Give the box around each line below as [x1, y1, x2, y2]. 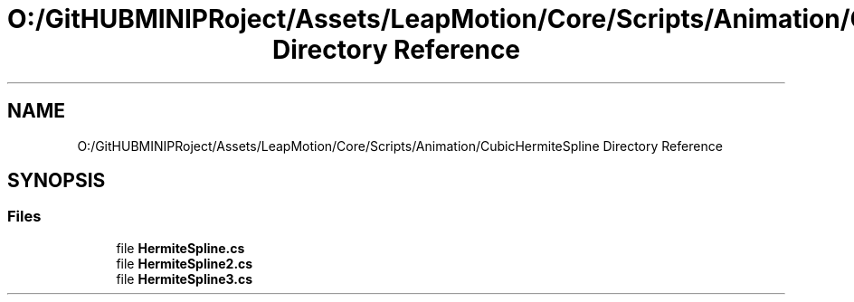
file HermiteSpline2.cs [116, 255, 253, 271]
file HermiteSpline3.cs [116, 270, 253, 287]
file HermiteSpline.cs [116, 240, 245, 256]
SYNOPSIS [7, 169, 106, 193]
